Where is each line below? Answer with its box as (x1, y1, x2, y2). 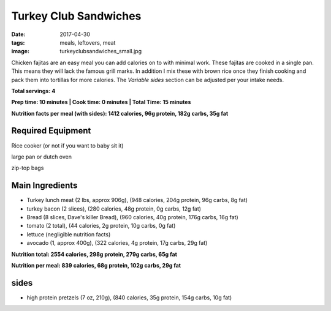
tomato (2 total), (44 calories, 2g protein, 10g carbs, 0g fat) (26, 222, 176, 230)
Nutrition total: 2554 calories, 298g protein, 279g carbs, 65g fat (11, 250, 178, 258)
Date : (11, 31, 26, 38)
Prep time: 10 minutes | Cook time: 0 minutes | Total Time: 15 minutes (11, 99, 191, 106)
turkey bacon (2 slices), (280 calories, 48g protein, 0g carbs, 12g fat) (26, 205, 202, 212)
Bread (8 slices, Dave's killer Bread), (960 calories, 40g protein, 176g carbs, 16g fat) (26, 214, 238, 221)
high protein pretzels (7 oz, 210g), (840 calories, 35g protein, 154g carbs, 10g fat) (26, 294, 232, 301)
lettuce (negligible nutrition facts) (26, 230, 111, 238)
